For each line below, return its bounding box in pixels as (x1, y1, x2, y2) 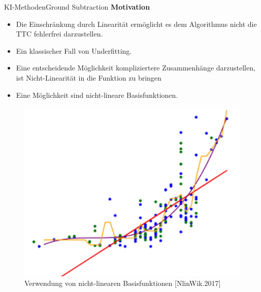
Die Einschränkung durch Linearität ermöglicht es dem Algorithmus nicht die (16, 18, 257, 29)
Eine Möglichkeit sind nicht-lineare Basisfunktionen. (16, 89, 178, 100)
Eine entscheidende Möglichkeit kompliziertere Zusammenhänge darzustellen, (16, 62, 255, 73)
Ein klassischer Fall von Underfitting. (16, 45, 132, 56)
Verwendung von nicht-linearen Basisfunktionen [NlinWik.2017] (24, 278, 221, 288)
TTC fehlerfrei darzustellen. (16, 28, 103, 39)
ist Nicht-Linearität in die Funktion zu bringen (16, 72, 161, 83)
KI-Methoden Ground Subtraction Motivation (4, 2, 150, 12)
